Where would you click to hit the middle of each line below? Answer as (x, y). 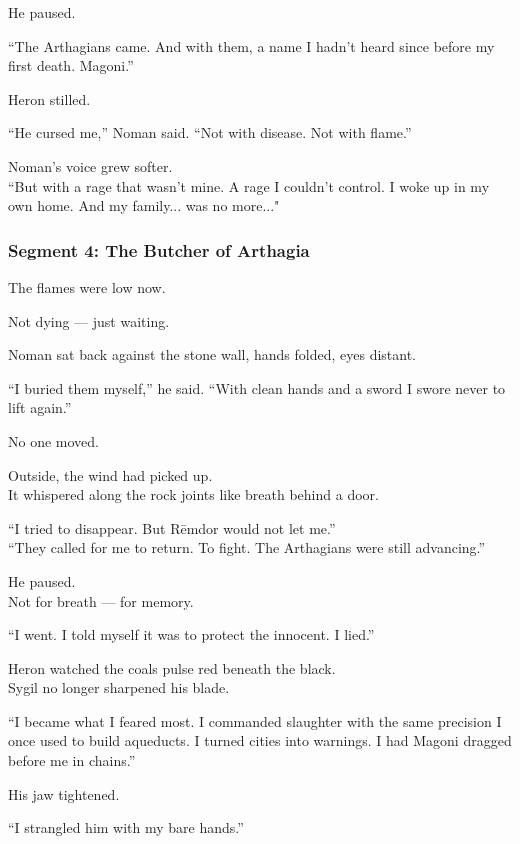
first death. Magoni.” (71, 65)
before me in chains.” (72, 760)
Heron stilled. (49, 98)
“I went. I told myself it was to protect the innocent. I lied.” (191, 634)
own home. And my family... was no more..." (144, 205)
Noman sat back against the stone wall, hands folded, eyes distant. (212, 354)
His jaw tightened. (64, 793)
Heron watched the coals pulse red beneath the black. (172, 667)
